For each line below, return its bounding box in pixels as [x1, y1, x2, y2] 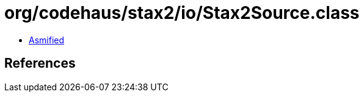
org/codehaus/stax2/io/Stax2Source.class [4, 2, 360, 23]
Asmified [29, 34, 65, 45]
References [4, 56, 76, 71]
